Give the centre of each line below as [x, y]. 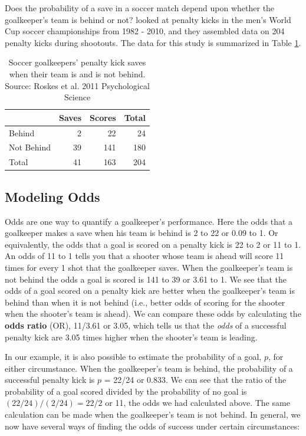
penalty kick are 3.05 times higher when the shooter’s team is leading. [131, 337]
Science [77, 97]
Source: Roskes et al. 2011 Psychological [77, 85]
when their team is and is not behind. [77, 73]
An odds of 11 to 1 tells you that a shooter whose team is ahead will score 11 [144, 256]
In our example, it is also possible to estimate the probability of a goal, [133, 357]
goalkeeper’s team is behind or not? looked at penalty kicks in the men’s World [148, 19]
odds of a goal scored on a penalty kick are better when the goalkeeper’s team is [150, 291]
